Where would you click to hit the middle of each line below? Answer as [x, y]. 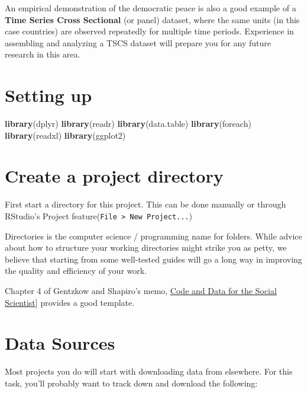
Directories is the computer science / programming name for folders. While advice [153, 236]
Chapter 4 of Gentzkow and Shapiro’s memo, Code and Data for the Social [141, 291]
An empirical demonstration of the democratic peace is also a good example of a [151, 8]
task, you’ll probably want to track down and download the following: [131, 383]
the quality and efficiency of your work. [76, 271]
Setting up [49, 95]
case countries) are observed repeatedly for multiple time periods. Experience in [149, 31]
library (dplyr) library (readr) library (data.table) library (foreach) [128, 124]
